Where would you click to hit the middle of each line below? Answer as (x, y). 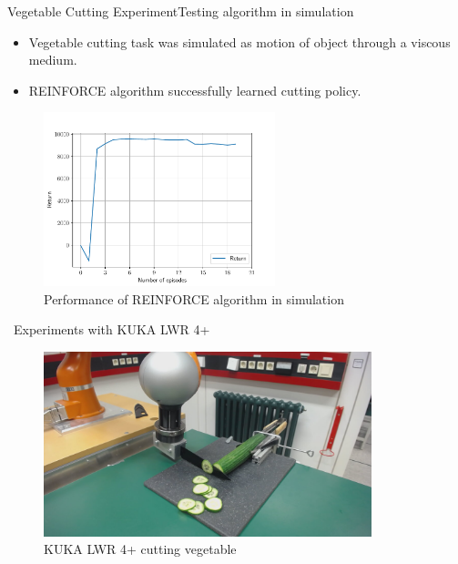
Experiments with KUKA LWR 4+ (112, 329)
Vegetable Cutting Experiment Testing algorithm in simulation (181, 11)
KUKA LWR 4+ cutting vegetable (140, 549)
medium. (53, 60)
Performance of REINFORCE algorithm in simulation (194, 298)
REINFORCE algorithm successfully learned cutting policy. (195, 90)
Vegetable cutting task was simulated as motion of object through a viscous (239, 41)
